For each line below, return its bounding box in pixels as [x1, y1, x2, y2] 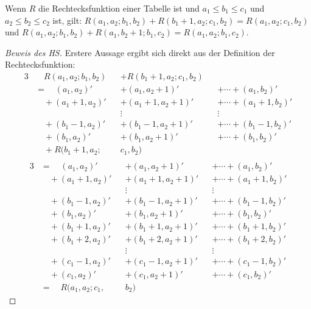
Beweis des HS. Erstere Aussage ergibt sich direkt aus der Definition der [5, 46, 275, 59]
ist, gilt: [52, 13, 82, 26]
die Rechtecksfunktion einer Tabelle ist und [38, 2, 200, 14]
